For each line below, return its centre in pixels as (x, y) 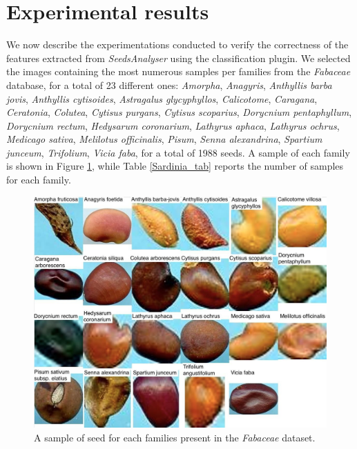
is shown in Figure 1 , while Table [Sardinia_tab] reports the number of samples (175, 166)
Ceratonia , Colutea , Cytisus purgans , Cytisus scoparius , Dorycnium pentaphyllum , (179, 112)
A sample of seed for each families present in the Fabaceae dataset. (175, 438)
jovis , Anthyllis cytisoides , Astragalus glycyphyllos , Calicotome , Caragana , (162, 98)
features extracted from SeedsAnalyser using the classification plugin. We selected (178, 58)
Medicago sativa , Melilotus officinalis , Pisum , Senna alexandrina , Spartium (164, 139)
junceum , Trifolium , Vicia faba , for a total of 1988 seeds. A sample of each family (178, 152)
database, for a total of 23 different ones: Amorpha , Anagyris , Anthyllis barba (169, 84)
